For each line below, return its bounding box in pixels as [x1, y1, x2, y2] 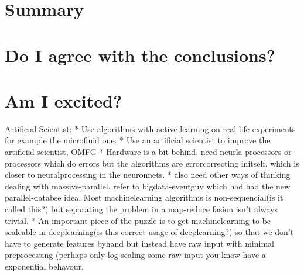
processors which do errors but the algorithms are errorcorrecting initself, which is [5, 157, 299, 169]
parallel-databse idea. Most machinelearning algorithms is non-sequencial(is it [5, 191, 283, 203]
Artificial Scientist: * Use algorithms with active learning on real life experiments [5, 122, 296, 134]
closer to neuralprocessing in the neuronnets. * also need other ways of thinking [5, 168, 291, 181]
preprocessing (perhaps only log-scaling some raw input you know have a [5, 249, 266, 261]
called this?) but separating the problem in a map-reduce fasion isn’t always [5, 203, 278, 215]
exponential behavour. [5, 260, 84, 272]
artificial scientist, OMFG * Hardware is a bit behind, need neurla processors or [5, 146, 292, 158]
